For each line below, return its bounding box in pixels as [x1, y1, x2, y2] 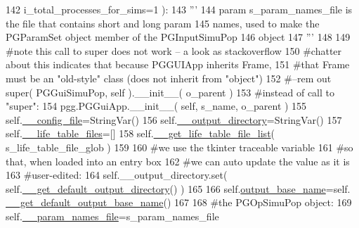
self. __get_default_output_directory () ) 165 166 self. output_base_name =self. [6, 181, 351, 196]
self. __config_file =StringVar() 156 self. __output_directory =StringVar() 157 [6, 112, 342, 127]
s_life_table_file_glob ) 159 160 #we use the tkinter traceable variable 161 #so [6, 139, 353, 154]
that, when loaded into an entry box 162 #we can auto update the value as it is [6, 153, 350, 168]
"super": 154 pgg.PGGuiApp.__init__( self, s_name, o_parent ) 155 [6, 99, 307, 113]
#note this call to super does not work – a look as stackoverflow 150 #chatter [6, 43, 342, 58]
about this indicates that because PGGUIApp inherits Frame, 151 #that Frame [6, 57, 350, 72]
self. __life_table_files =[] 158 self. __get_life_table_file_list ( [6, 126, 275, 141]
